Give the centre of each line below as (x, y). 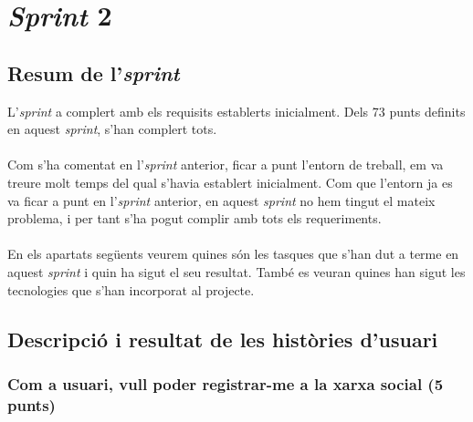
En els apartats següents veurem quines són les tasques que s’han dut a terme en (233, 254)
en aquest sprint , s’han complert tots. (112, 129)
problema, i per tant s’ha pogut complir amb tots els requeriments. (194, 218)
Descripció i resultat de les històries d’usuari (223, 339)
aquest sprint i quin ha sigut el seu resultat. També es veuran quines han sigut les (236, 271)
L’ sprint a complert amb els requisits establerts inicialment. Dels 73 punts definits (236, 111)
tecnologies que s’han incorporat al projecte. (131, 289)
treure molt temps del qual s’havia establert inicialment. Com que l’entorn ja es (230, 182)
